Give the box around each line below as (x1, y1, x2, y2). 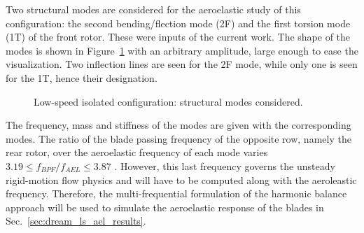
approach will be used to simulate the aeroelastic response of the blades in (6, 199, 324, 214)
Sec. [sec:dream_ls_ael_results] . (6, 213, 146, 228)
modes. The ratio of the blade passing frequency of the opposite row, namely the (6, 131, 351, 146)
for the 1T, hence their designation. (6, 70, 157, 85)
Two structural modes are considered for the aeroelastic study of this (6, 2, 301, 16)
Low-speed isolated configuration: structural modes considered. (34, 94, 303, 108)
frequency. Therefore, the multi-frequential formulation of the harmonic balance (6, 186, 347, 201)
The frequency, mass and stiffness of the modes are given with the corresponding (6, 118, 351, 132)
